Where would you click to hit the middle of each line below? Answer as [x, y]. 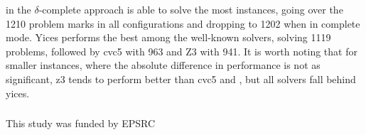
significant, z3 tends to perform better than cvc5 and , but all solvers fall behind [181, 79]
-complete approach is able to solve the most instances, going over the [191, 9]
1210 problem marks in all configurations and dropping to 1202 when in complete [183, 23]
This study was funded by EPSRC [81, 123]
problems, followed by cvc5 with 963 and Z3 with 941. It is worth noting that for [182, 51]
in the [18, 9]
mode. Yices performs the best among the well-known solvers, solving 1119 [168, 37]
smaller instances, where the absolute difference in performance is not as [163, 65]
